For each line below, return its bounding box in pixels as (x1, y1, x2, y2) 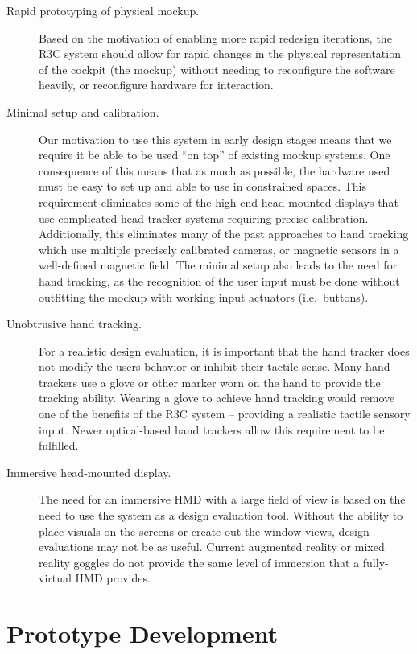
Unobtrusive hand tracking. (6, 315, 142, 332)
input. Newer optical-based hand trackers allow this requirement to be (39, 421, 385, 438)
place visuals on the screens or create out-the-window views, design (39, 522, 370, 539)
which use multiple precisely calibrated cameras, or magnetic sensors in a (39, 241, 399, 257)
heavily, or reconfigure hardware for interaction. (39, 76, 274, 93)
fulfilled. (39, 437, 79, 454)
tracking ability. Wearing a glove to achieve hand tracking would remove (39, 389, 395, 406)
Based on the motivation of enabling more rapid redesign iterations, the (39, 29, 392, 46)
